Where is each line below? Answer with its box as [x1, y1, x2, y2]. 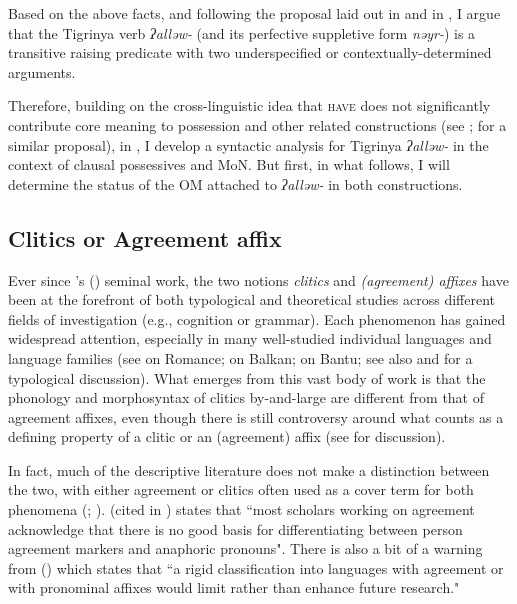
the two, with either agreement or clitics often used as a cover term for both [8, 479, 474, 500]
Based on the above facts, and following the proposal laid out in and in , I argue [8, 3, 501, 23]
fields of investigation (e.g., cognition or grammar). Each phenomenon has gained [8, 308, 506, 329]
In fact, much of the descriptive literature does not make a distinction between [8, 459, 490, 480]
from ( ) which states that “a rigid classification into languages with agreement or [8, 557, 504, 578]
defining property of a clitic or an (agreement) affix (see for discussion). [8, 426, 446, 447]
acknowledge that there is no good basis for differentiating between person [8, 518, 463, 539]
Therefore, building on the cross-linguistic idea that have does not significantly [8, 95, 491, 116]
